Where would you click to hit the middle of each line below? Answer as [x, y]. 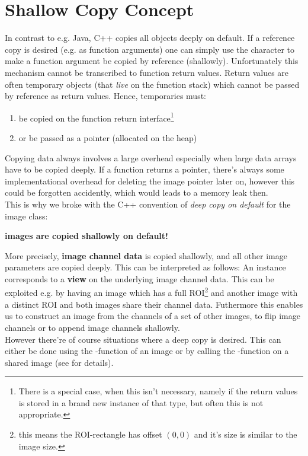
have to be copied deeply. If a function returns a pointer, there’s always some [145, 169]
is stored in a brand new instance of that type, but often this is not [141, 402]
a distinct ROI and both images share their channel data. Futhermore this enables [154, 304]
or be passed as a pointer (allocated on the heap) [108, 137]
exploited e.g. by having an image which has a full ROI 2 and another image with [151, 292]
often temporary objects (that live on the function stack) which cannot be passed [152, 84]
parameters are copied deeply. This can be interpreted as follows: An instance [145, 267]
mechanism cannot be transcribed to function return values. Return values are [147, 72]
